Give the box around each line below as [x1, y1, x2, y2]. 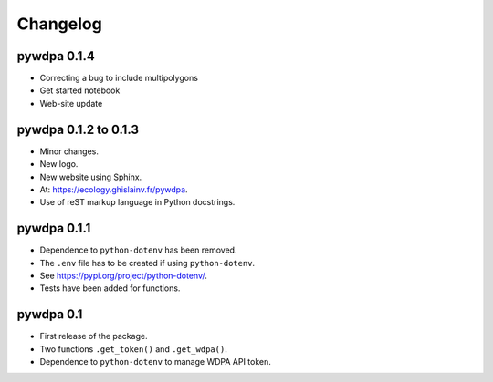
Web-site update [39, 98, 103, 108]
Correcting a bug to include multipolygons [39, 73, 198, 84]
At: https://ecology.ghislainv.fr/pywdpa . [39, 183, 188, 195]
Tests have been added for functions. [39, 283, 181, 294]
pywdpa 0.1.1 [16, 221, 91, 236]
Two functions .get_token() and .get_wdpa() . [39, 343, 227, 355]
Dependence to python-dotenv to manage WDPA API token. [39, 356, 271, 367]
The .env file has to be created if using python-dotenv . [39, 257, 256, 268]
